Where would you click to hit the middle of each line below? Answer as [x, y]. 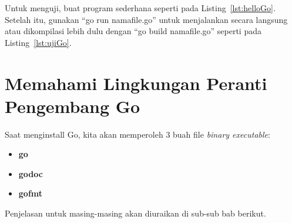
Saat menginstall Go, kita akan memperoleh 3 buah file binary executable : [137, 134]
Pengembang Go [73, 106]
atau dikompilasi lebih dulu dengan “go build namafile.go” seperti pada [133, 31]
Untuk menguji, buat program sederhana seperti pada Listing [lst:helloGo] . [140, 8]
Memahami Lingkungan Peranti [136, 83]
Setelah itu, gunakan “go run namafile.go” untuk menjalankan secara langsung [146, 19]
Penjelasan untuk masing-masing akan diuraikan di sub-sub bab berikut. [135, 213]
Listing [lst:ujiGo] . [38, 42]
